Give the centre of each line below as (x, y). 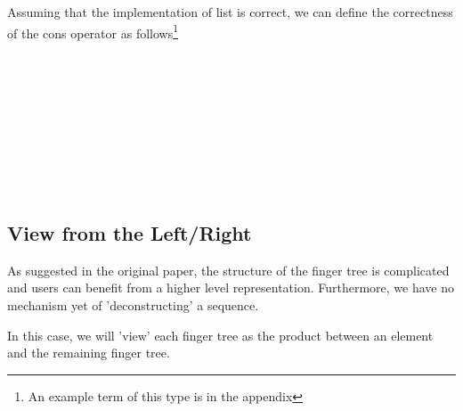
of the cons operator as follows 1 (93, 31)
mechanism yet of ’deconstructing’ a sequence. (133, 304)
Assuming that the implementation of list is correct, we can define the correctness (230, 12)
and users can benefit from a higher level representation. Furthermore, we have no (231, 288)
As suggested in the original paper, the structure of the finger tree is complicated (228, 270)
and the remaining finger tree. (89, 353)
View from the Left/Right (130, 232)
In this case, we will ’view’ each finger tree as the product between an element (220, 335)
